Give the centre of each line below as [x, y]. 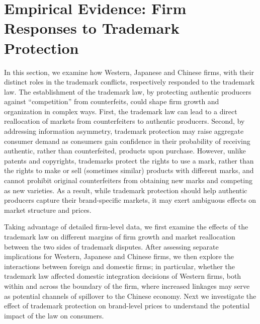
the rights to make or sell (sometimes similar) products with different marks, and [129, 170]
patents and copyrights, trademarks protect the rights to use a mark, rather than [129, 160]
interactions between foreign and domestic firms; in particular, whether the [119, 266]
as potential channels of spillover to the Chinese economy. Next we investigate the [130, 296]
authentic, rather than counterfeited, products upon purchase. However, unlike [125, 151]
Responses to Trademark [92, 28]
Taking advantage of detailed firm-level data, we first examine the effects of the [126, 227]
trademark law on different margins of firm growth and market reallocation [120, 236]
